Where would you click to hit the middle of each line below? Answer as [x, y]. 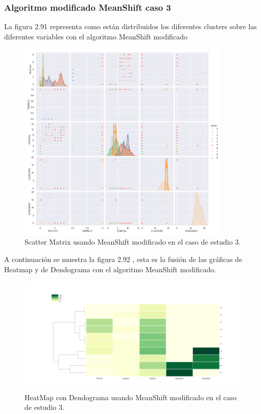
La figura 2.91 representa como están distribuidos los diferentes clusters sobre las [130, 26]
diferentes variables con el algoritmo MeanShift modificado [96, 36]
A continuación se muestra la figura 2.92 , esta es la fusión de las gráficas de [123, 259]
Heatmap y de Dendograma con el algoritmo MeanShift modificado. [110, 269]
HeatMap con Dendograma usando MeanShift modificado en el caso [130, 397]
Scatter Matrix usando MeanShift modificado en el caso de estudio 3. [133, 242]
